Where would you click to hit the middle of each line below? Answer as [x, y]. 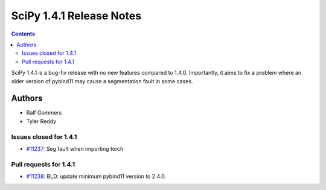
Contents [23, 34]
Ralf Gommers [44, 113]
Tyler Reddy [41, 121]
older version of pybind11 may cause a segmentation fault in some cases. [102, 81]
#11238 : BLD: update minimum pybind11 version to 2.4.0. [96, 176]
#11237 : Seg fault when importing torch [75, 148]
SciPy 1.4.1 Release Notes [76, 16]
